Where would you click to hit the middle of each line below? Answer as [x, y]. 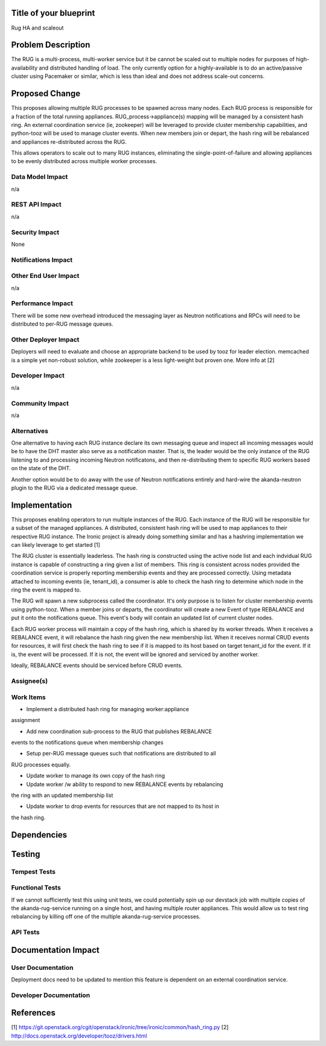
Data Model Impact [40, 177]
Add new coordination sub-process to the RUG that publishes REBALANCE [119, 731]
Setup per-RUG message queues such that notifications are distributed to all [121, 754]
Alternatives [30, 431]
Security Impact [35, 232]
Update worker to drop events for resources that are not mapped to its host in [123, 806]
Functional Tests [36, 888]
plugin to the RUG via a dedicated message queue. [74, 488]
